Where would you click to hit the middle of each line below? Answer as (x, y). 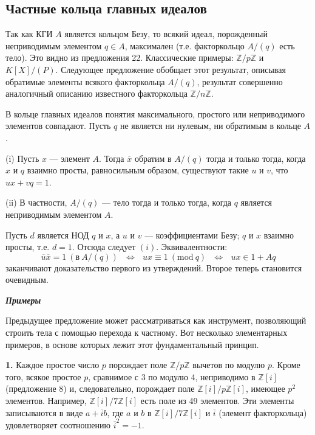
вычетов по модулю (229, 365)
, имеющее (265, 388)
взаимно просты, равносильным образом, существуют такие (138, 170)
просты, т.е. (28, 247)
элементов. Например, (46, 401)
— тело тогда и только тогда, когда (167, 202)
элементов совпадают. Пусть (58, 126)
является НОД (63, 235)
